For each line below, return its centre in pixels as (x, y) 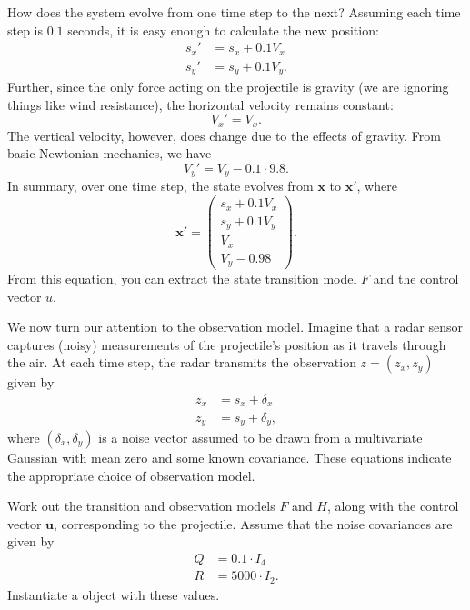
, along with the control (393, 506)
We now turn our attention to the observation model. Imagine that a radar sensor (235, 327)
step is (25, 30)
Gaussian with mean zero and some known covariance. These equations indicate (230, 457)
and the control (416, 279)
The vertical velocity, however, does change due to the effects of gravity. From (224, 135)
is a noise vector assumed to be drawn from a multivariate (260, 437)
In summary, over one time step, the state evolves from (160, 186)
